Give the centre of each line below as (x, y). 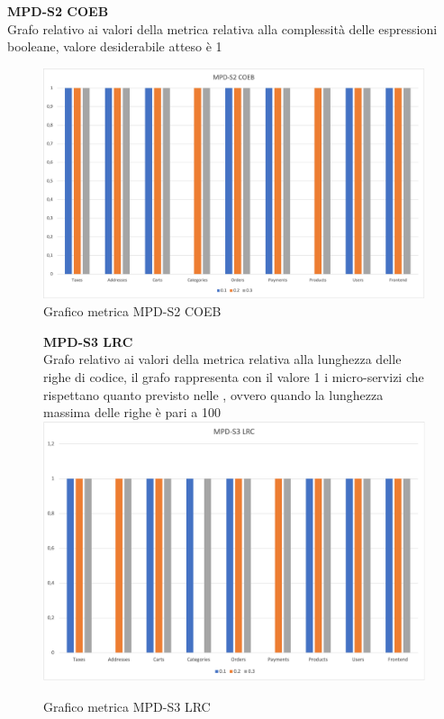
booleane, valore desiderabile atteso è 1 (115, 46)
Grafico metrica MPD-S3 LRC (127, 706)
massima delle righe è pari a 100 (132, 412)
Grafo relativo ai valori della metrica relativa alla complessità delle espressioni (222, 28)
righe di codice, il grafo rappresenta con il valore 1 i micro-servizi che (234, 377)
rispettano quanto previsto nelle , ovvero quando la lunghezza (213, 394)
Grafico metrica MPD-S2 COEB (132, 311)
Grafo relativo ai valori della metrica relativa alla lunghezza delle (222, 359)
